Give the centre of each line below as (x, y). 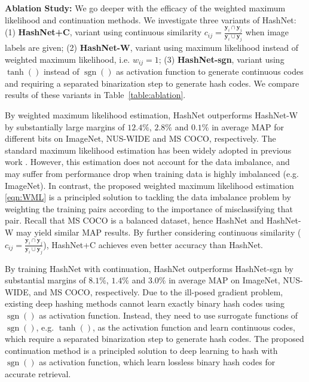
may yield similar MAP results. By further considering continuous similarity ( (159, 232)
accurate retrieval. (38, 373)
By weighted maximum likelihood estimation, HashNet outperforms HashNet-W (152, 115)
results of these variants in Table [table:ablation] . (95, 95)
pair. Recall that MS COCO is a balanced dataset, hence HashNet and (134, 220)
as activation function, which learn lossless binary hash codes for (157, 362)
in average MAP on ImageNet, (224, 280)
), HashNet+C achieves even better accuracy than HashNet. (153, 244)
